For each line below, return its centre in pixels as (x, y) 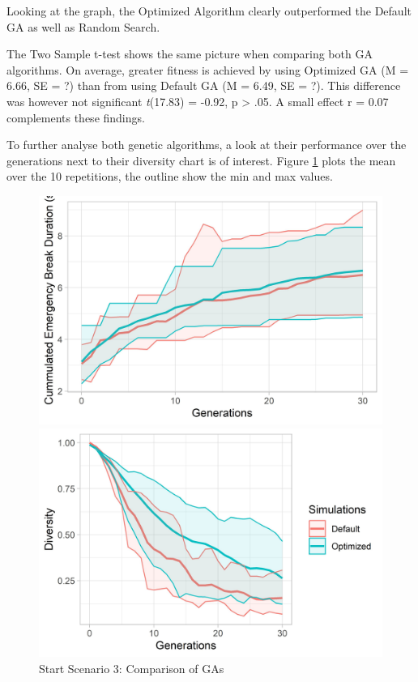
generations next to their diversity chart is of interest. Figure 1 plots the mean (201, 160)
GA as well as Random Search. (83, 26)
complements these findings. (76, 117)
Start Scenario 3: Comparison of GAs (132, 668)
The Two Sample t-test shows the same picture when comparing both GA (190, 54)
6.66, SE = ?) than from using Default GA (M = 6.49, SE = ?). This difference (204, 85)
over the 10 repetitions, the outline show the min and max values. (170, 176)
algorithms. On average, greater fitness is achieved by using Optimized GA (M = (208, 69)
